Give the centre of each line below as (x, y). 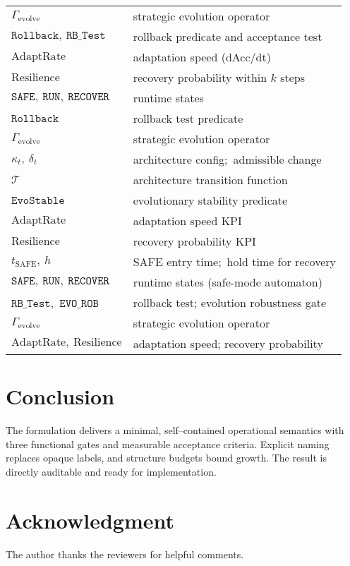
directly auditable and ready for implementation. (111, 471)
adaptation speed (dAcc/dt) (202, 57)
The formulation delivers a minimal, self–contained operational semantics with (175, 430)
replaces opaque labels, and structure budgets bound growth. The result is (166, 458)
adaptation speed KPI (187, 221)
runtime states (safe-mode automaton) (228, 282)
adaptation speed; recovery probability (228, 343)
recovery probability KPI (194, 241)
